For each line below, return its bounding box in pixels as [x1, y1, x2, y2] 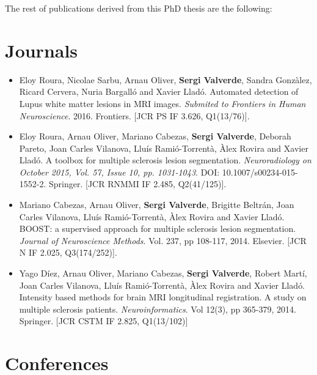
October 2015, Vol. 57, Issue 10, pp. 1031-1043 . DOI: [19, 165, 220, 178]
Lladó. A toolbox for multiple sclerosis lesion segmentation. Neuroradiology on [19, 154, 312, 166]
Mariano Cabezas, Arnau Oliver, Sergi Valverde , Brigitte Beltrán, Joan [19, 198, 294, 211]
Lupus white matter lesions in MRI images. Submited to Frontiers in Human [19, 97, 306, 110]
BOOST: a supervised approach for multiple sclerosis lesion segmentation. [19, 222, 296, 235]
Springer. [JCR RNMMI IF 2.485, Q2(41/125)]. [49, 177, 227, 190]
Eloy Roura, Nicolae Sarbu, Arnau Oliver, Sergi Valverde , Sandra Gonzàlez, [19, 73, 312, 86]
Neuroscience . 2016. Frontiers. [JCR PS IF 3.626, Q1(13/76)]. [19, 109, 250, 122]
